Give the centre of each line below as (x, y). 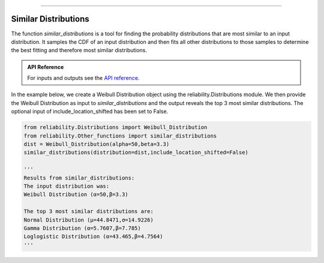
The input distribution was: (67, 186)
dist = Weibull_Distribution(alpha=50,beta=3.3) (97, 144)
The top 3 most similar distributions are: (89, 211)
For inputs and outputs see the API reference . (83, 78)
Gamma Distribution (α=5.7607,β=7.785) (82, 228)
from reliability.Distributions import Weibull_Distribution (115, 127)
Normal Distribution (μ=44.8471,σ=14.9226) (89, 220)
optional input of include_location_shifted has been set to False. (90, 112)
